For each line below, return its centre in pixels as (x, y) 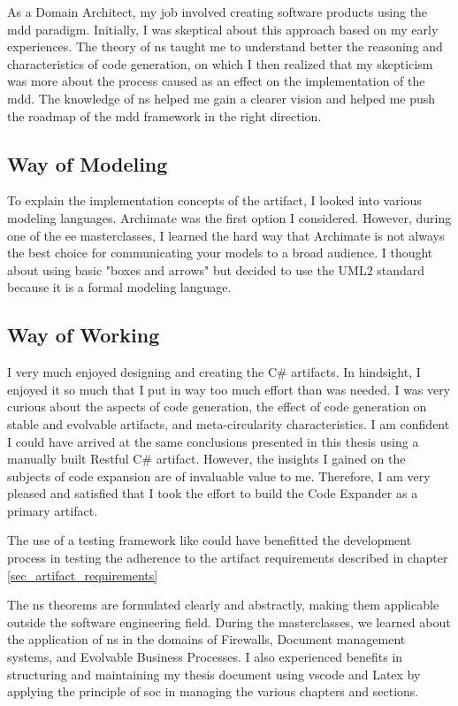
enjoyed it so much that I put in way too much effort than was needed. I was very (229, 389)
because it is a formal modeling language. (119, 287)
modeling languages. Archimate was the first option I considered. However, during (229, 217)
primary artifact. (53, 510)
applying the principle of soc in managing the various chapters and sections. (213, 691)
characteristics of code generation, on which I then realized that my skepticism (220, 63)
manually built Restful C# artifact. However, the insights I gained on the (206, 459)
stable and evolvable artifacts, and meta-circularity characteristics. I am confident (229, 423)
